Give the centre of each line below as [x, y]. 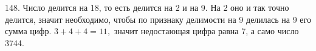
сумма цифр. [28, 31]
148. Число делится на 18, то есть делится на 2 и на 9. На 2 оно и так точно [147, 7]
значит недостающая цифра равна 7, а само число [206, 31]
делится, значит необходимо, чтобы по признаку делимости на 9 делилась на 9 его [158, 19]
